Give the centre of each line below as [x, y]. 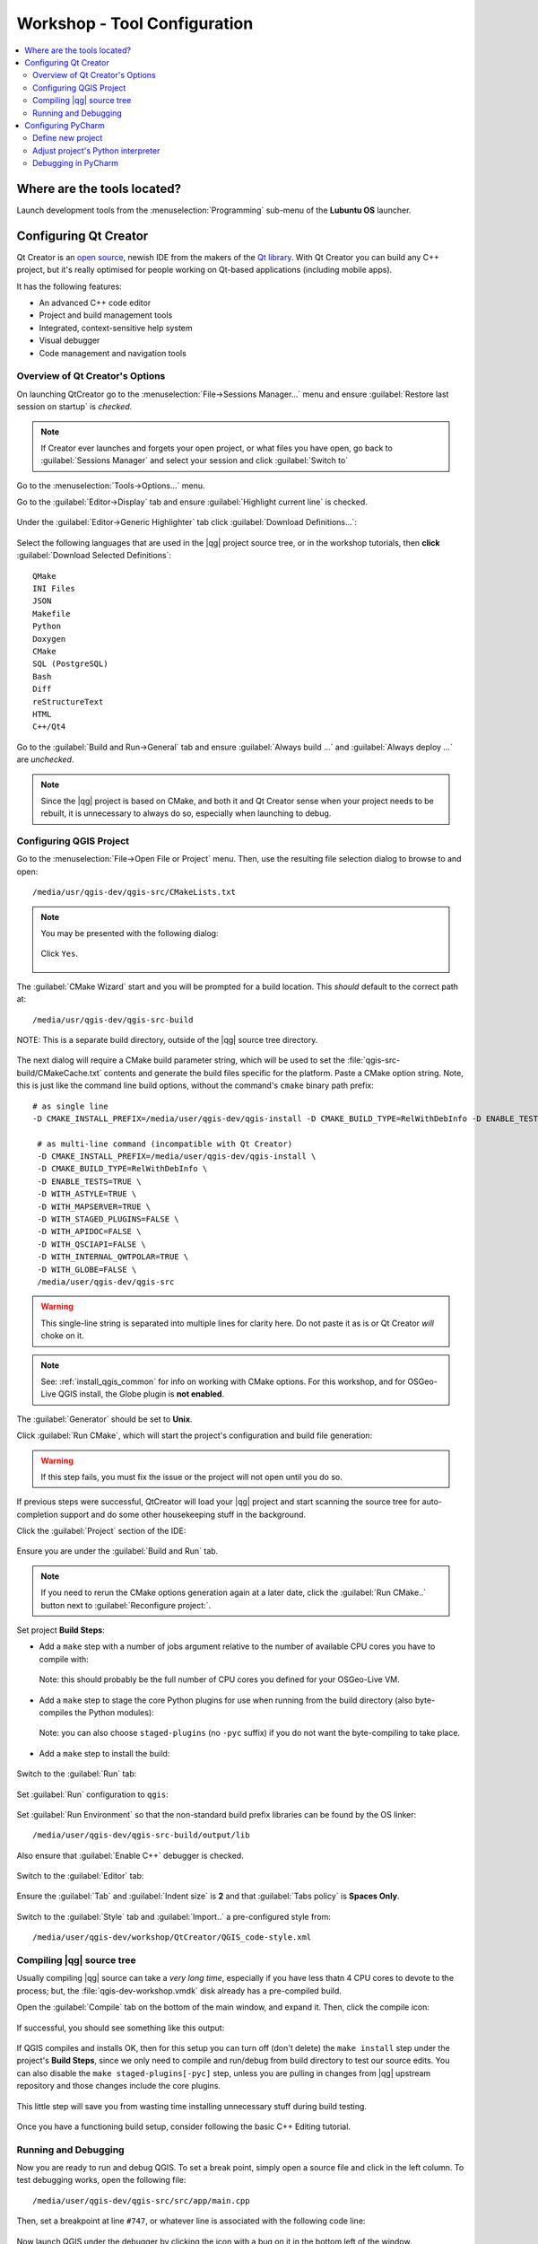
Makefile [52, 614]
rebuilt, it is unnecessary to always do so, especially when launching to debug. [186, 813]
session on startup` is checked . [74, 407]
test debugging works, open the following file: [101, 2180]
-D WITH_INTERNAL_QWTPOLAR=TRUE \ [113, 1257]
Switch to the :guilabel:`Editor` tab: [80, 1876]
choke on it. [62, 1336]
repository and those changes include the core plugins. [119, 2086]
